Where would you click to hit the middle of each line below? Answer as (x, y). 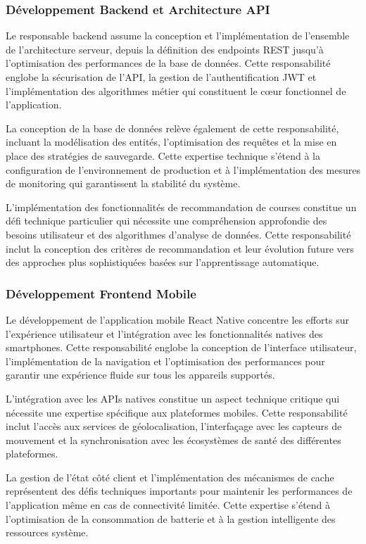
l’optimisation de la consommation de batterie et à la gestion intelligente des (171, 518)
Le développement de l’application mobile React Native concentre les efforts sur (177, 319)
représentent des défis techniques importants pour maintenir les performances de (179, 491)
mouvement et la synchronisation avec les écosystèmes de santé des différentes (173, 439)
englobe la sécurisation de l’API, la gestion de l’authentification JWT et (161, 77)
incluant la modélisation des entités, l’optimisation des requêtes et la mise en (171, 142)
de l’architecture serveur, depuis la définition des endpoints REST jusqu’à (165, 49)
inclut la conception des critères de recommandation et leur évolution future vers (180, 248)
